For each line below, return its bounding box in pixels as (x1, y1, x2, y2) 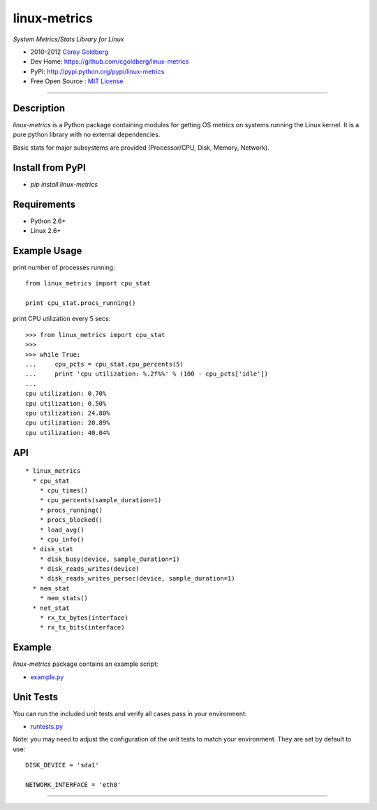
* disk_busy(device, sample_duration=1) (39, 555, 181, 563)
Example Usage (13, 245, 82, 257)
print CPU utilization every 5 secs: (13, 315, 111, 323)
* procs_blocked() (39, 516, 103, 524)
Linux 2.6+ (30, 227, 61, 234)
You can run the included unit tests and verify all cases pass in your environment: (13, 709, 247, 718)
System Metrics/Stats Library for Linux (13, 35, 125, 43)
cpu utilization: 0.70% (25, 390, 107, 398)
